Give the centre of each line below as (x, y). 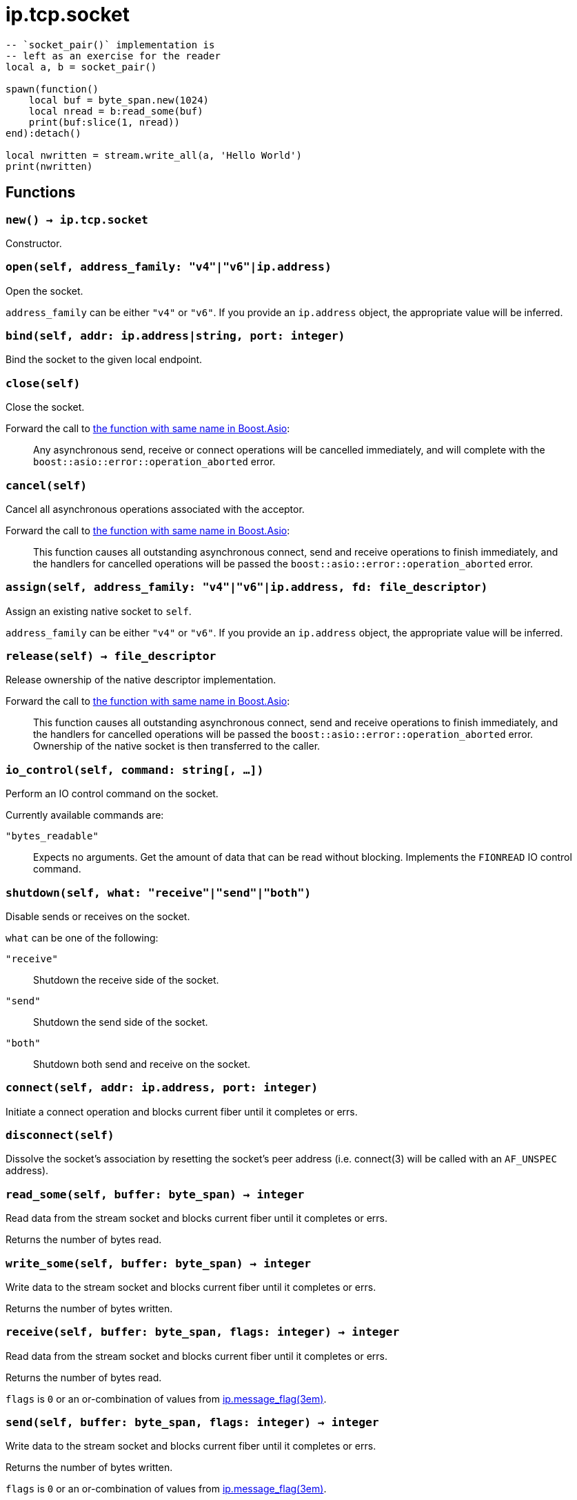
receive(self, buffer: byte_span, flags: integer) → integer (203, 1332)
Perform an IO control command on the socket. (112, 794)
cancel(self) (47, 485)
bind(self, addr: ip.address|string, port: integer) (175, 336)
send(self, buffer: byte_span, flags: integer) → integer (192, 1423)
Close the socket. (45, 407)
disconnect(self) (60, 1136)
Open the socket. (44, 291)
